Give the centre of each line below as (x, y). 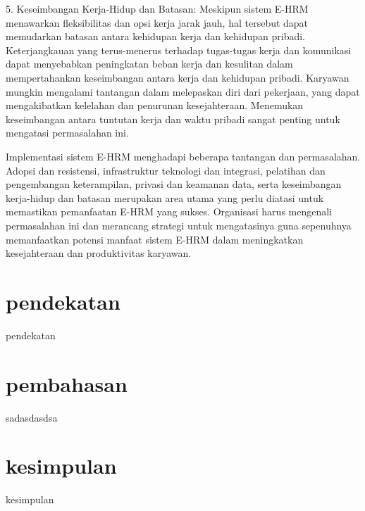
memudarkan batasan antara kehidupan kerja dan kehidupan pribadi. (155, 36)
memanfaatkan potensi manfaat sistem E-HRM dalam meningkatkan (155, 239)
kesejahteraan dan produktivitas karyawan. (99, 253)
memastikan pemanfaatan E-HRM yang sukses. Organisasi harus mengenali (169, 212)
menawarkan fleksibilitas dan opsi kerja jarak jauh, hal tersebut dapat (157, 22)
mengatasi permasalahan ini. (67, 133)
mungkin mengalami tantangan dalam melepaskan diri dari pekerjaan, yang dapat (183, 91)
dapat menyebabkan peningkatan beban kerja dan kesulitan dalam (149, 64)
